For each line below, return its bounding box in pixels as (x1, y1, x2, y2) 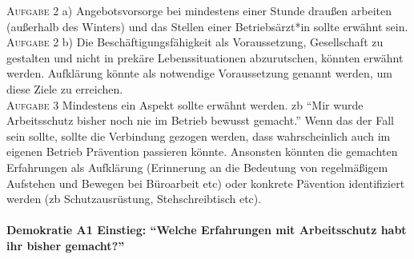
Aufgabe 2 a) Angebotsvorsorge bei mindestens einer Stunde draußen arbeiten (6, 2, 392, 18)
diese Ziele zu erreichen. (6, 80, 123, 97)
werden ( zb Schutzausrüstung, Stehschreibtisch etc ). (6, 190, 262, 207)
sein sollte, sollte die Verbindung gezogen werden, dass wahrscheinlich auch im (6, 127, 391, 144)
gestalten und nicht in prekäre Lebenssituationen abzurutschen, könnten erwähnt (6, 49, 404, 66)
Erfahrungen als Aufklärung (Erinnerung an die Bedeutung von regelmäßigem (6, 158, 388, 175)
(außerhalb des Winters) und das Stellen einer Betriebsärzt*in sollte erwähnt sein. (6, 18, 408, 34)
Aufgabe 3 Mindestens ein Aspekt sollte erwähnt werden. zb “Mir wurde (6, 96, 364, 113)
